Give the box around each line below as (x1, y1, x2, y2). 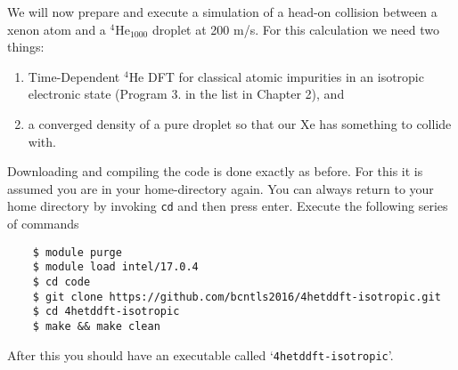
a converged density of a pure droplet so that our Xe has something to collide (28, 114, 452, 133)
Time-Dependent (28, 67, 120, 85)
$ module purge (32, 245, 122, 259)
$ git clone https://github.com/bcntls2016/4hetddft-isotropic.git (32, 290, 441, 303)
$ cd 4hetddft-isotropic (32, 305, 180, 318)
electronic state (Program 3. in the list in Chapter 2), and (28, 84, 345, 103)
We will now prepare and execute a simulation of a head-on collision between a (7, 3, 438, 20)
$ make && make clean (32, 319, 160, 333)
